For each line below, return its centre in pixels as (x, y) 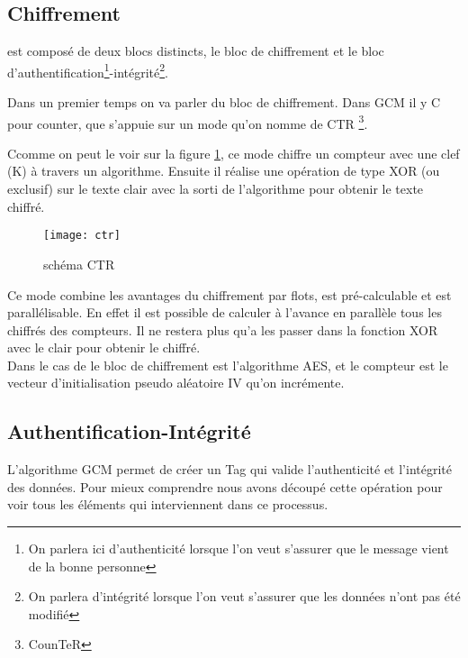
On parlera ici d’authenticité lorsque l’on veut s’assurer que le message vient (238, 548)
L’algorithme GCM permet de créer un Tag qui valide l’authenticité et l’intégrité (229, 469)
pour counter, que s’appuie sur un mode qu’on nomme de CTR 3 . (188, 122)
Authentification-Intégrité (129, 431)
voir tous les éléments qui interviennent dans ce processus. (168, 504)
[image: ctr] (82, 236)
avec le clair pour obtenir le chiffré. (104, 347)
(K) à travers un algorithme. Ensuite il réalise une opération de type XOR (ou (224, 171)
